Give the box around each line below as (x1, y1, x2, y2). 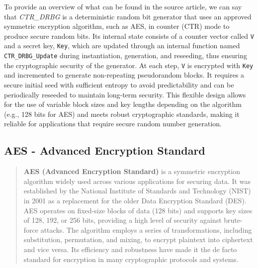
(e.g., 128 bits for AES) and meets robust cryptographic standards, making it (4, 108, 240, 119)
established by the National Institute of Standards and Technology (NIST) (23, 185, 251, 196)
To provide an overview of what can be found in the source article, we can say (4, 1, 242, 11)
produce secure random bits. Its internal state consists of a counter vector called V (4, 30, 254, 41)
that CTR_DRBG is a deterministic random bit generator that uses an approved (4, 11, 252, 21)
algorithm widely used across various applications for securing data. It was (23, 176, 251, 186)
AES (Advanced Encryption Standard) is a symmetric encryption (23, 166, 240, 177)
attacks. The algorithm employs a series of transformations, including (40, 224, 252, 235)
